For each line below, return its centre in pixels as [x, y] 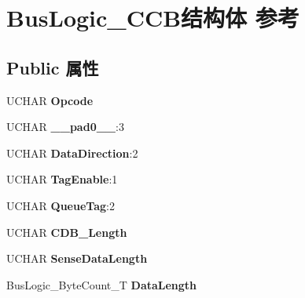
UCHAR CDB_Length [67, 232]
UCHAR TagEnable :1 [62, 179]
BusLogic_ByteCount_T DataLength [102, 284]
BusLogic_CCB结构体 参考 [153, 18]
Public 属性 [53, 67]
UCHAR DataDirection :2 [72, 153]
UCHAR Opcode [50, 100]
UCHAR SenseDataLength [77, 258]
